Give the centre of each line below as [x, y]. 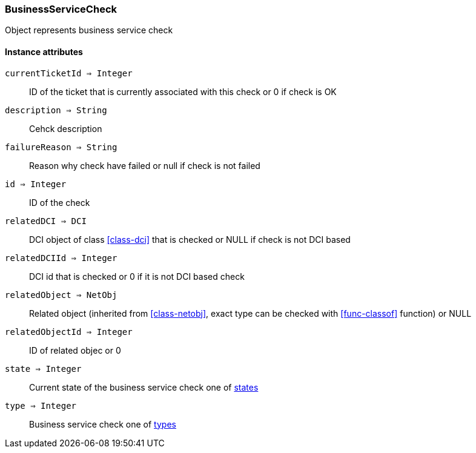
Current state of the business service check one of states [144, 387]
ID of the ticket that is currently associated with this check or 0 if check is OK [183, 91]
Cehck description [66, 128]
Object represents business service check [89, 30]
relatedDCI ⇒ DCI [46, 221]
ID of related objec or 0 [75, 350]
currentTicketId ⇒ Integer [69, 73]
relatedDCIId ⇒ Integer [61, 258]
